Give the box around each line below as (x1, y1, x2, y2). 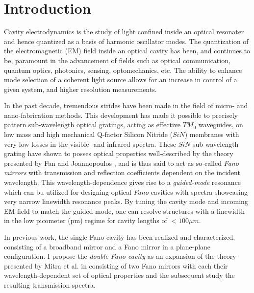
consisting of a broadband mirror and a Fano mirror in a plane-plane (4, 241, 211, 251)
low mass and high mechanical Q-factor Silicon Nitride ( (4, 129, 173, 139)
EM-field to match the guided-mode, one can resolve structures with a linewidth (4, 205, 245, 216)
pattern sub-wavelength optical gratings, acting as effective (4, 119, 181, 130)
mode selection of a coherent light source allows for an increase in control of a (4, 74, 237, 85)
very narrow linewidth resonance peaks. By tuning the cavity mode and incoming (4, 196, 248, 206)
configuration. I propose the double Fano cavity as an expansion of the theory (4, 251, 236, 261)
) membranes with (184, 129, 239, 139)
